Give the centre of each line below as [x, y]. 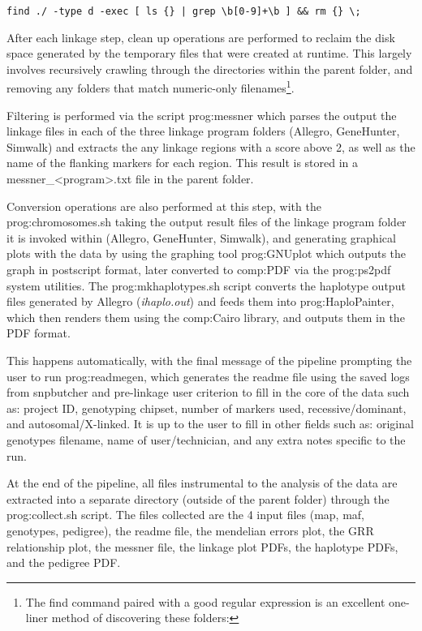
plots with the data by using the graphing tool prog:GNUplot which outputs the [207, 253]
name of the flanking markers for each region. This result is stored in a [183, 163]
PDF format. [39, 333]
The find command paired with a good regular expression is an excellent [205, 601]
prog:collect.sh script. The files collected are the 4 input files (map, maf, [186, 515]
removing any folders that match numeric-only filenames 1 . [151, 87]
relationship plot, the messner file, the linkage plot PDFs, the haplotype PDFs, [202, 546]
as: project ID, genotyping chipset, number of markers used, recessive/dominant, [207, 408]
